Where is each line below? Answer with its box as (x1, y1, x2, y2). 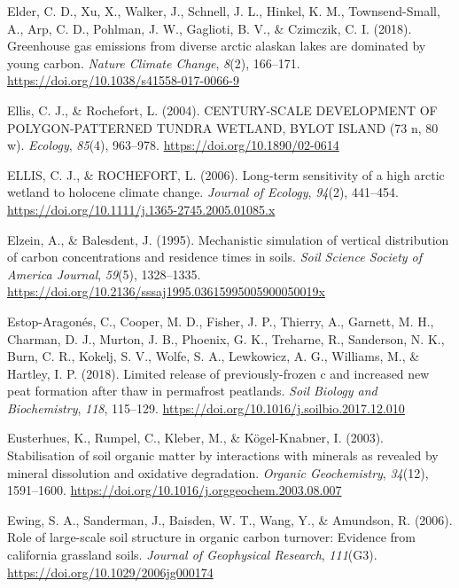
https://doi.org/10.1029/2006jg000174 (7, 562, 214, 581)
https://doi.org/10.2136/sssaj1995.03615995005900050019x (7, 282, 325, 301)
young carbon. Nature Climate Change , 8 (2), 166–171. (7, 53, 300, 72)
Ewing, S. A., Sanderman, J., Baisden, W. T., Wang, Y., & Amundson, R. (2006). (7, 510, 453, 529)
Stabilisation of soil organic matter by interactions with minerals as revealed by (7, 446, 439, 465)
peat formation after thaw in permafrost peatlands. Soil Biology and (7, 381, 377, 400)
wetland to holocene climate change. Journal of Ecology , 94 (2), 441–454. (7, 183, 399, 201)
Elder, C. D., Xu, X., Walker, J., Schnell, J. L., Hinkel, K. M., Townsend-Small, (7, 2, 440, 20)
